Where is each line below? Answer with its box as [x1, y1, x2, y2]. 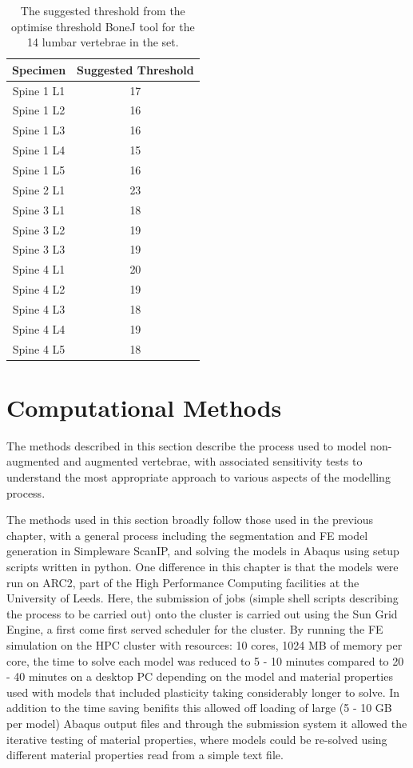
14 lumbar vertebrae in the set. [27, 34, 179, 50]
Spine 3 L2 [12, 221, 66, 238]
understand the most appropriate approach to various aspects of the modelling [6, 469, 391, 485]
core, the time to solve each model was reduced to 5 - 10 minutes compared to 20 [6, 652, 404, 669]
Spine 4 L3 [12, 300, 66, 317]
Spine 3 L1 [12, 201, 66, 218]
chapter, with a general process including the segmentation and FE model [6, 526, 368, 543]
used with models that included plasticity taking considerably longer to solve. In [6, 683, 400, 700]
